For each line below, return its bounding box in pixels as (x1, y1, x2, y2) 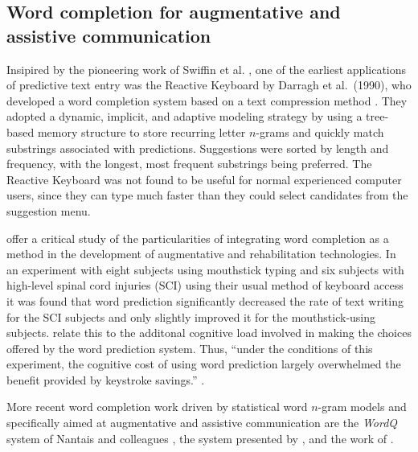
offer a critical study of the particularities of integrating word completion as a (6, 229, 389, 246)
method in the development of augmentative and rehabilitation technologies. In (6, 245, 396, 262)
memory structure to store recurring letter (37, 123, 246, 140)
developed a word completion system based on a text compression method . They (6, 92, 408, 109)
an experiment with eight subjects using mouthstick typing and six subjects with (6, 261, 404, 277)
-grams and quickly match (256, 123, 384, 140)
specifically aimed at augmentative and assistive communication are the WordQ (6, 414, 398, 431)
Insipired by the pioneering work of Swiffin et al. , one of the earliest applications (6, 60, 407, 77)
